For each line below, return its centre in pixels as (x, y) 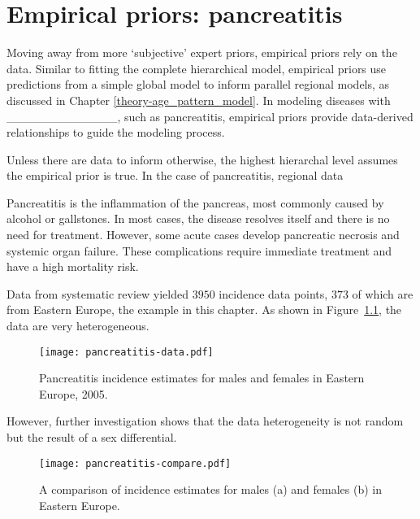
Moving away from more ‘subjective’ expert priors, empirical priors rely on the (202, 52)
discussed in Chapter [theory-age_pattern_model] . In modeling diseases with (199, 100)
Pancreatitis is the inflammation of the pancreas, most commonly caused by (195, 202)
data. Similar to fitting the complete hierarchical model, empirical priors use (197, 68)
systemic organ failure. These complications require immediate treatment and (199, 250)
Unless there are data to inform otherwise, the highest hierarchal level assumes (202, 159)
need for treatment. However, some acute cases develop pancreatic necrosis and (203, 235)
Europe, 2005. (74, 393)
